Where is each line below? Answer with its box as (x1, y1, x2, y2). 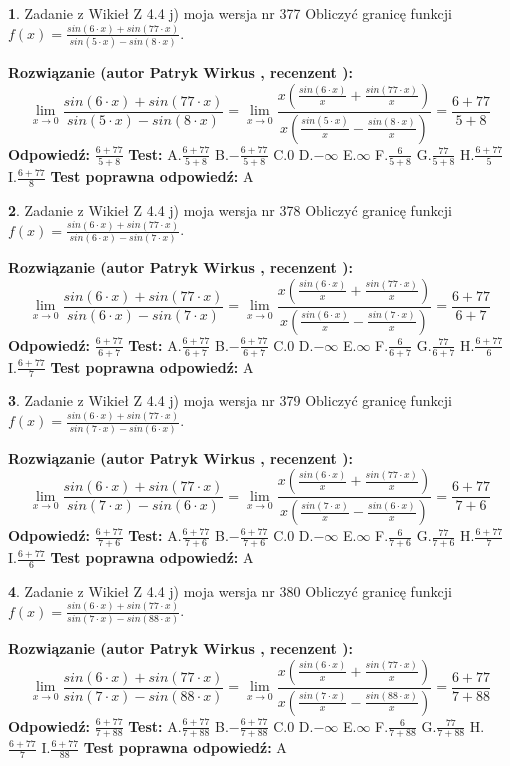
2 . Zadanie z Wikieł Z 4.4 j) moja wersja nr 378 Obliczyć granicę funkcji (8, 199, 452, 220)
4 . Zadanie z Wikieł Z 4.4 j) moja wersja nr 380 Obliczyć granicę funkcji (8, 580, 452, 601)
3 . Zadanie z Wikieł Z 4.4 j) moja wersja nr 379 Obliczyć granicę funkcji (8, 390, 452, 411)
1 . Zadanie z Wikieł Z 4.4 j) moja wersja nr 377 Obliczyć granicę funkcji (8, 3, 452, 23)
